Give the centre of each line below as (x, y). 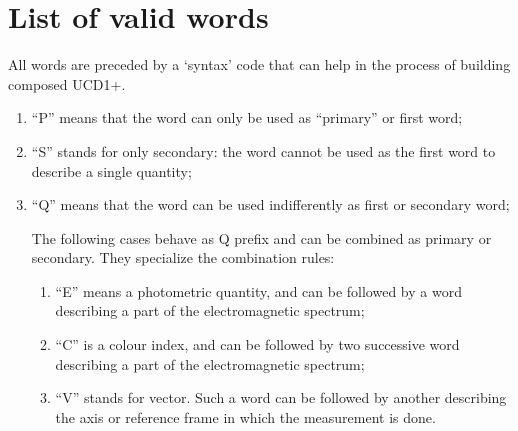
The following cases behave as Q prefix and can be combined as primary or (261, 237)
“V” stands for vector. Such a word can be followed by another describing (281, 397)
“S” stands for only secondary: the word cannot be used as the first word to (263, 150)
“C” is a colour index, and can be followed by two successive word (257, 344)
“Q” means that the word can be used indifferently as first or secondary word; (270, 204)
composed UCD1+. (67, 83)
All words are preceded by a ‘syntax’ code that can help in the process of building (259, 64)
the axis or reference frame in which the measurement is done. (245, 416)
